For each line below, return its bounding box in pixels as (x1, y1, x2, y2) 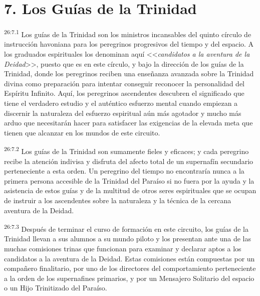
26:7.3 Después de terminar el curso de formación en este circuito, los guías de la (4, 222, 248, 234)
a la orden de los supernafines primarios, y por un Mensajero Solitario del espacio (4, 272, 254, 283)
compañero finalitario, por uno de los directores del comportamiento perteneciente (4, 263, 256, 273)
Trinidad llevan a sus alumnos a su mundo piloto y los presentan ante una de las (4, 233, 251, 244)
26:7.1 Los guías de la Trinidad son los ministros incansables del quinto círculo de (4, 28, 251, 39)
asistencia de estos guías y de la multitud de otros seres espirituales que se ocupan (4, 185, 256, 196)
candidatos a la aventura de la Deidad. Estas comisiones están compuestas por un (4, 253, 255, 263)
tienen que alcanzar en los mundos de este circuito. (4, 127, 160, 137)
